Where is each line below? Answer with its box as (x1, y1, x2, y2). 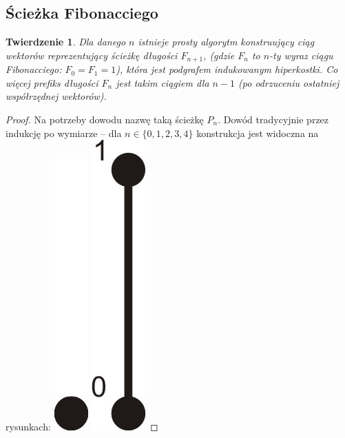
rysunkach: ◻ (6, 419, 158, 434)
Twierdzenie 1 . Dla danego (6, 34, 126, 49)
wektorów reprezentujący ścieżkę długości (6, 48, 178, 62)
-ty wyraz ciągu (269, 48, 333, 62)
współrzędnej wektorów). (6, 89, 107, 103)
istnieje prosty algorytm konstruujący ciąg (138, 34, 315, 49)
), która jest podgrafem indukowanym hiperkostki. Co (116, 62, 338, 76)
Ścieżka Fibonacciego (6, 2, 158, 23)
